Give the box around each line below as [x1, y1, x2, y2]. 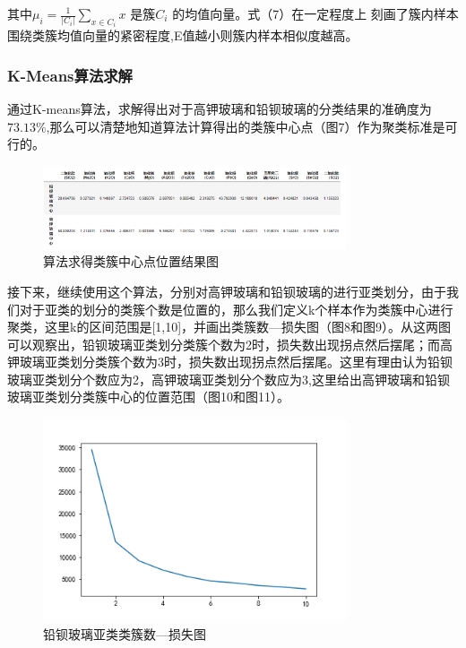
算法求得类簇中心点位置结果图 [43, 252, 219, 271]
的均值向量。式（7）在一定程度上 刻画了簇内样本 [172, 4, 459, 22]
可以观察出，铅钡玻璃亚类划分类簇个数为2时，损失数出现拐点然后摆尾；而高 [7, 334, 453, 353]
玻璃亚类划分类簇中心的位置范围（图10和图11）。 [7, 387, 289, 406]
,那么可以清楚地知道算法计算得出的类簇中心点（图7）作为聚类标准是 [46, 117, 445, 135]
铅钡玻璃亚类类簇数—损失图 [43, 624, 206, 643]
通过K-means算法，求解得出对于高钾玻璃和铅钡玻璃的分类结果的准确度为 [7, 99, 432, 118]
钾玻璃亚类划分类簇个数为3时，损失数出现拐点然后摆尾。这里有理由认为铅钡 [7, 352, 453, 371]
